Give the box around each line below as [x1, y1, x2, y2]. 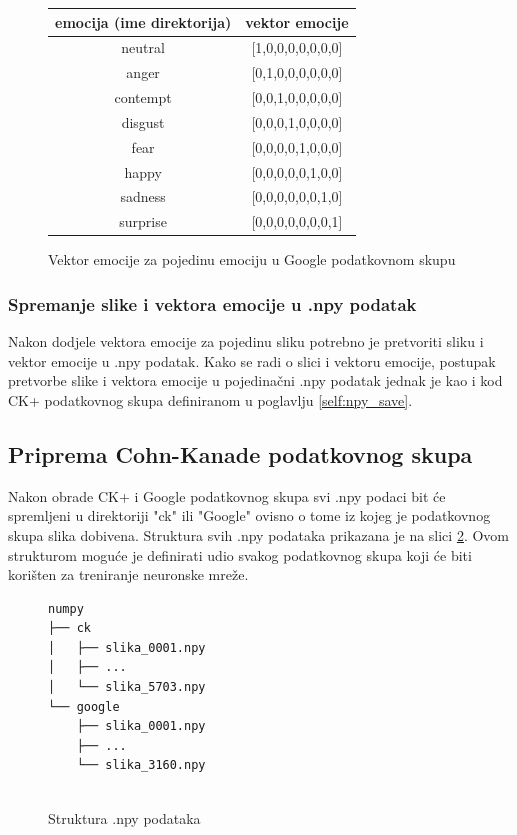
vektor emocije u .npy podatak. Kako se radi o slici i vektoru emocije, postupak [8, 350, 496, 371]
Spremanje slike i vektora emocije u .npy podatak [8, 291, 417, 316]
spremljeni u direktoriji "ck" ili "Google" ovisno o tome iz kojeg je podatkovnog [8, 505, 491, 526]
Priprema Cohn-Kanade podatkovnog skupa [8, 438, 473, 469]
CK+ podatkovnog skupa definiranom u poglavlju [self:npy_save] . [8, 389, 413, 410]
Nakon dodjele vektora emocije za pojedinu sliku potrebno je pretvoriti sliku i [8, 331, 484, 352]
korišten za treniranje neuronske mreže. [8, 564, 249, 585]
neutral [121, 37, 165, 58]
